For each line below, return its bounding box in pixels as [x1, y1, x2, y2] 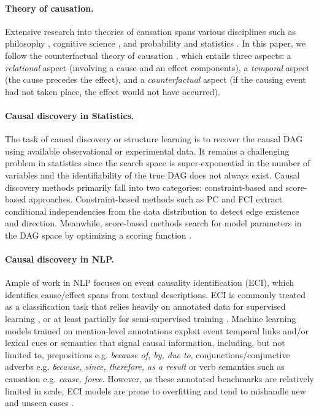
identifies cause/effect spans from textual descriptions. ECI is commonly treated [5, 288, 306, 301]
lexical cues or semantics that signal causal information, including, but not [5, 336, 285, 349]
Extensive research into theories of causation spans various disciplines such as [5, 25, 296, 37]
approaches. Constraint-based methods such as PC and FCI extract [28, 193, 283, 205]
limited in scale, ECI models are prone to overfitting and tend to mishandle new [5, 384, 306, 397]
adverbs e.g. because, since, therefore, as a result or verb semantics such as [5, 360, 285, 373]
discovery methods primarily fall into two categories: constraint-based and [5, 180, 283, 193]
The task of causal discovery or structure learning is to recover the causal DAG [5, 133, 303, 145]
